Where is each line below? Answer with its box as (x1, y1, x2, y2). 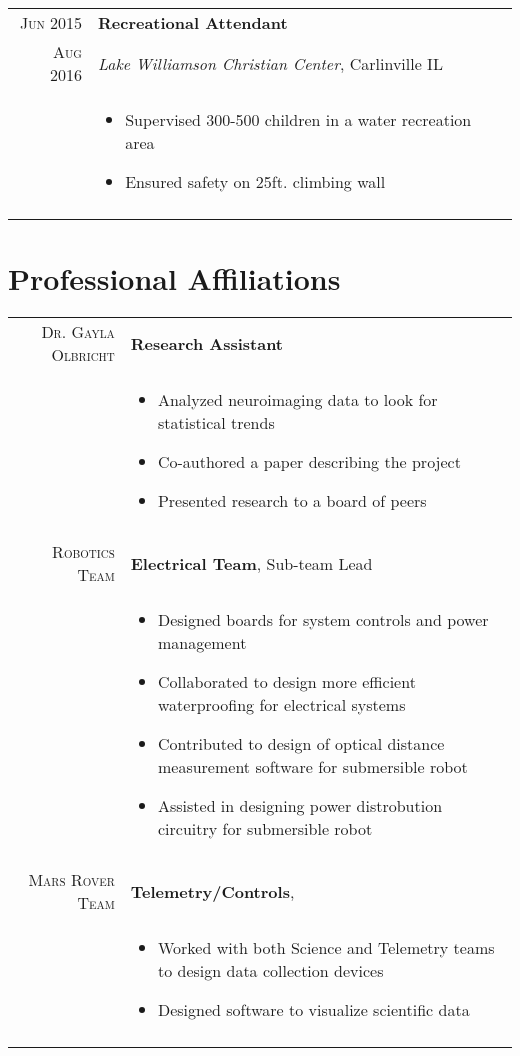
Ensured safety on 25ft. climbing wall (125, 170, 386, 193)
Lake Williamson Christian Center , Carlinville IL (97, 51, 443, 75)
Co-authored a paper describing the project (157, 450, 461, 474)
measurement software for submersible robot (157, 755, 468, 779)
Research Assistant (130, 331, 284, 355)
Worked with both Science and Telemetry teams (157, 936, 495, 960)
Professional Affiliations (8, 258, 341, 299)
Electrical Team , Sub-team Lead (130, 551, 373, 575)
